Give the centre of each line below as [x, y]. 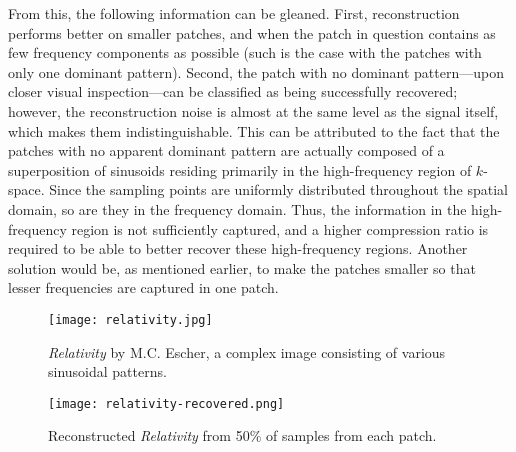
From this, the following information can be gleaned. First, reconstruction [234, 13]
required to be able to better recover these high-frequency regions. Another [238, 248]
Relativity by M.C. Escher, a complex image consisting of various [247, 351]
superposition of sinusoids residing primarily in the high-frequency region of [240, 169]
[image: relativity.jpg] [130, 319]
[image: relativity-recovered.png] [166, 403]
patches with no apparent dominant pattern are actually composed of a [226, 150]
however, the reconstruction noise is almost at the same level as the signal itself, [253, 110]
